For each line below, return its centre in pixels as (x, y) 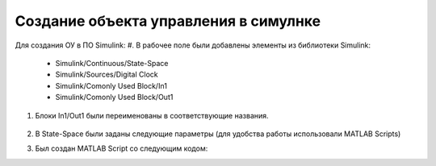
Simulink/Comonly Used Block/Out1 (114, 98)
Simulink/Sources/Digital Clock (107, 75)
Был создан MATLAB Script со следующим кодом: (122, 148)
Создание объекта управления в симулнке (168, 21)
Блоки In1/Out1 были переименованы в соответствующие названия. (152, 115)
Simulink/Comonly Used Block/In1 (111, 85)
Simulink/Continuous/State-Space (112, 63)
